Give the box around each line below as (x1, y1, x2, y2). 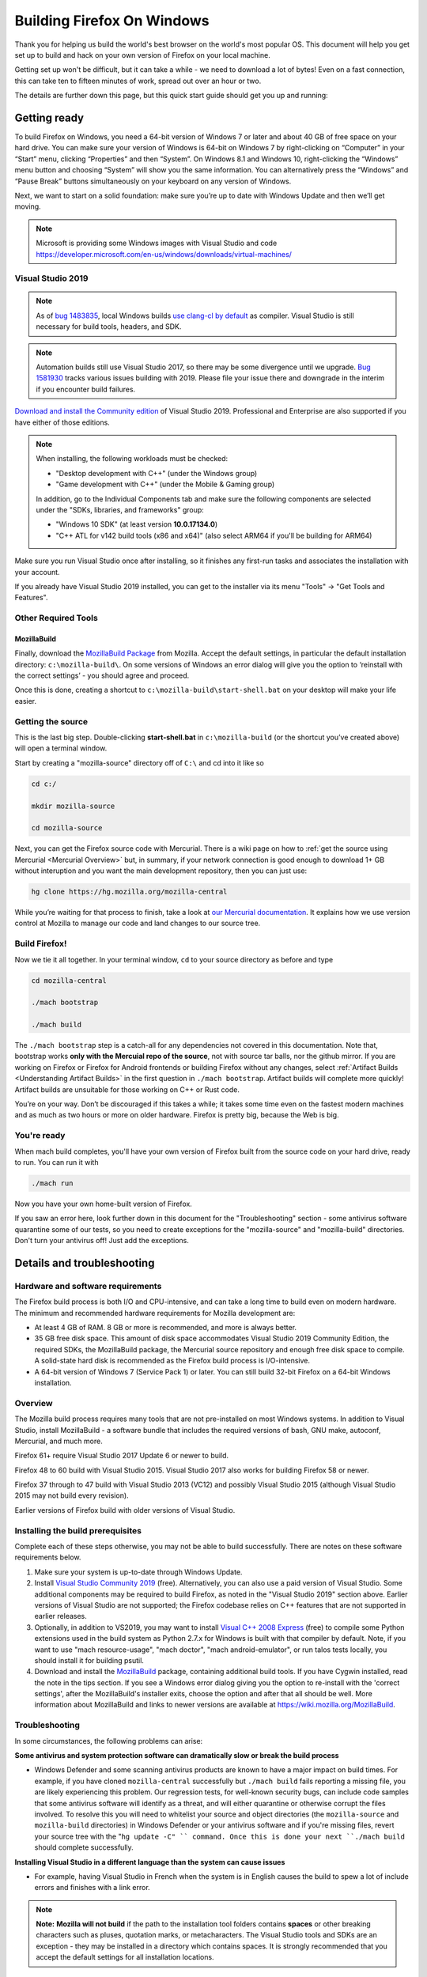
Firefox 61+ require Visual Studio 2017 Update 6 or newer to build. (14, 1451, 229, 1461)
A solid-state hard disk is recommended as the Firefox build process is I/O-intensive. (34, 1356, 311, 1366)
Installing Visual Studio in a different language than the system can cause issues (14, 1857, 285, 1866)
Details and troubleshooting (14, 1256, 155, 1269)
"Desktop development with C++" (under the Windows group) (55, 468, 258, 478)
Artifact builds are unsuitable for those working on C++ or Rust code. (14, 1084, 240, 1094)
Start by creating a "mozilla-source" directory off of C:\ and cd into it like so (14, 758, 264, 767)
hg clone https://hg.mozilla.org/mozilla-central (31, 887, 228, 897)
